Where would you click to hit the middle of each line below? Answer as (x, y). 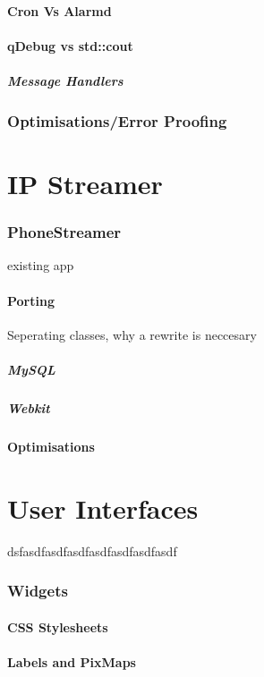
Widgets (38, 591)
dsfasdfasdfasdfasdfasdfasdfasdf (92, 550)
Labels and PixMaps (72, 661)
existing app (41, 265)
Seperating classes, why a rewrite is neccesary (132, 334)
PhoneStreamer (64, 232)
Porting (31, 300)
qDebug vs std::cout (70, 45)
